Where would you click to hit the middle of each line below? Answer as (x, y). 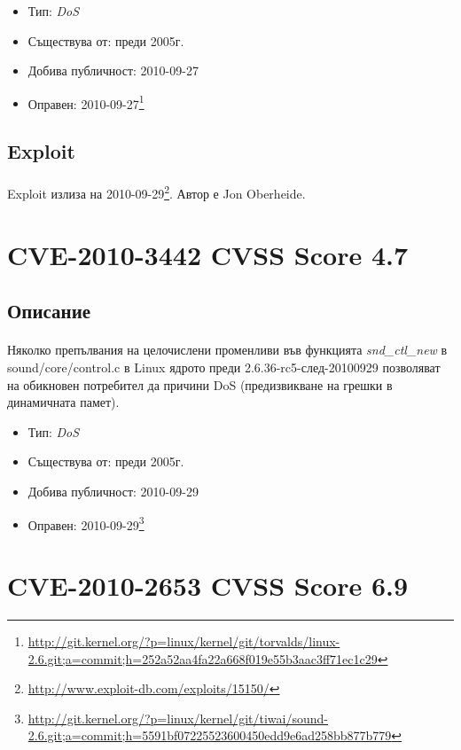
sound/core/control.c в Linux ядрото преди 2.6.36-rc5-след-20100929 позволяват (224, 367)
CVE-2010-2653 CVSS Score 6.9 (208, 585)
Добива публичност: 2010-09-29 (113, 491)
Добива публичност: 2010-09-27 (113, 70)
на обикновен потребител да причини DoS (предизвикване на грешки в (200, 384)
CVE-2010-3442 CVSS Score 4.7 (208, 254)
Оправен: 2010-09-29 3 (86, 523)
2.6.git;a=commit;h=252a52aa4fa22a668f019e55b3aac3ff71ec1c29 (203, 658)
